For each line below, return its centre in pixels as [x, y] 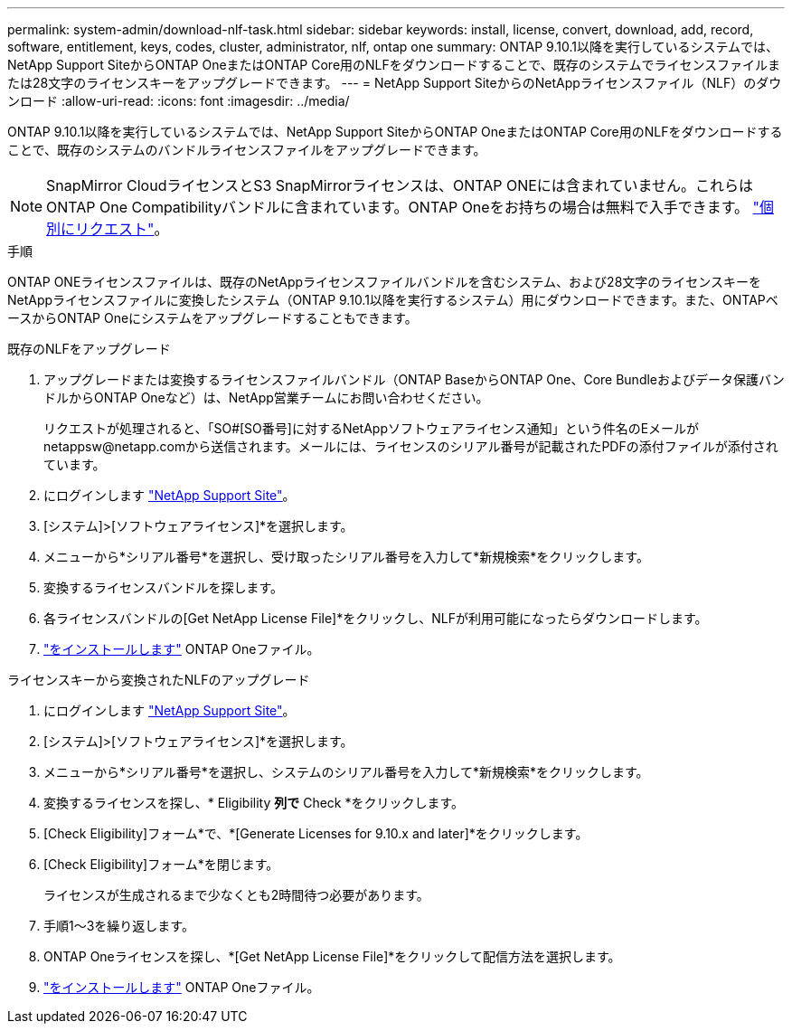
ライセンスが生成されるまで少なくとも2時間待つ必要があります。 [236, 895]
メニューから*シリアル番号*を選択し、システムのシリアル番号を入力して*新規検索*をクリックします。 [346, 772]
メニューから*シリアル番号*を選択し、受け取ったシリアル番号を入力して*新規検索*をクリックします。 [346, 557]
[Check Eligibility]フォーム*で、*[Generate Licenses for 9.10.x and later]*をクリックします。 [316, 833]
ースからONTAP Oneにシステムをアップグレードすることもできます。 [212, 318]
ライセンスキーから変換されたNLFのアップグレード [159, 680]
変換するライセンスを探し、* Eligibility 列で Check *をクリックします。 [254, 803]
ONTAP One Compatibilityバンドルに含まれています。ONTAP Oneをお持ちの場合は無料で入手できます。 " [403, 207]
